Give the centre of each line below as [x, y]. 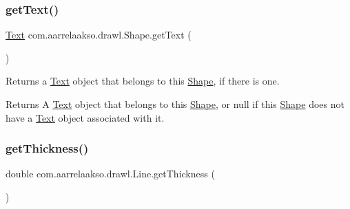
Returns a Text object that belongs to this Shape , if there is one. [143, 81]
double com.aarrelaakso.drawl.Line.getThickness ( [110, 174]
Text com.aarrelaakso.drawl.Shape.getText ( [99, 35]
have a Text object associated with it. [85, 117]
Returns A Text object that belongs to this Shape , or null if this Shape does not [175, 104]
